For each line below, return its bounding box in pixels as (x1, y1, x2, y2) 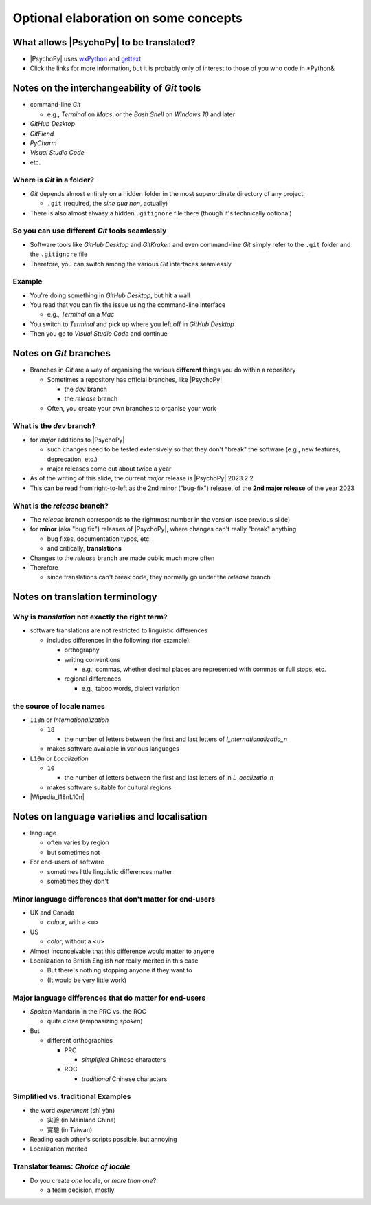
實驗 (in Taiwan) (47, 1125, 93, 1133)
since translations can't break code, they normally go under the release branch (47, 573, 271, 582)
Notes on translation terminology (12, 591, 157, 603)
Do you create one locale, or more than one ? (30, 1176, 157, 1184)
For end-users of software (30, 857, 104, 866)
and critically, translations (47, 544, 122, 553)
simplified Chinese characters (81, 1055, 166, 1063)
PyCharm (30, 138, 57, 147)
